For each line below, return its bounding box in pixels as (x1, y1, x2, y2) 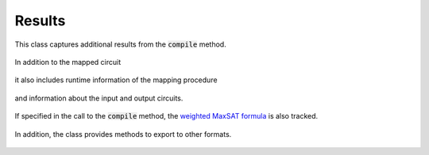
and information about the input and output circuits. (14, 93, 184, 103)
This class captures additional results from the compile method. (14, 40, 226, 49)
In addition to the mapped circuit (14, 57, 122, 66)
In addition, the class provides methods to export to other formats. (14, 129, 232, 138)
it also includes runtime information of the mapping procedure (14, 75, 218, 85)
